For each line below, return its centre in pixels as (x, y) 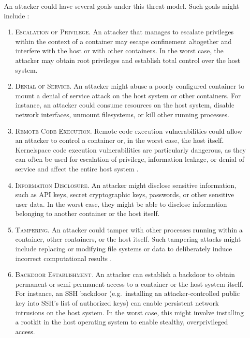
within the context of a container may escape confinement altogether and (124, 41)
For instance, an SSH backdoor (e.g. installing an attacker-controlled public (127, 293)
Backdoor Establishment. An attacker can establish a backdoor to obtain (125, 274)
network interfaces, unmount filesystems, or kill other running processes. (122, 114)
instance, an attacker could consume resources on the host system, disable (125, 105)
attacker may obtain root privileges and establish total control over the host (128, 60)
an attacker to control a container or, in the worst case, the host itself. (119, 140)
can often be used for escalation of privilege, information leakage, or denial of (130, 159)
